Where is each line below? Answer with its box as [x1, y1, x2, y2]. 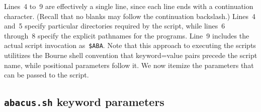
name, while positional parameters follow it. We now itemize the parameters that [4, 59, 254, 70]
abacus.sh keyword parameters [4, 94, 164, 109]
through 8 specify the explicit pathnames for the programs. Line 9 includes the [4, 30, 249, 40]
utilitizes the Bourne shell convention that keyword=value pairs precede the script [4, 50, 257, 60]
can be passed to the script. [4, 69, 89, 80]
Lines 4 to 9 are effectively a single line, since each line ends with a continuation [4, 1, 253, 11]
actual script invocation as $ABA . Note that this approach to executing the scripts [4, 40, 256, 50]
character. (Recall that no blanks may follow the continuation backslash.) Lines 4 [4, 10, 256, 21]
